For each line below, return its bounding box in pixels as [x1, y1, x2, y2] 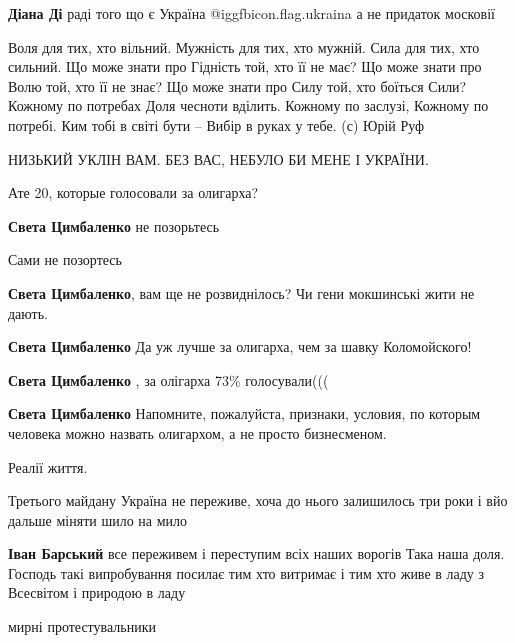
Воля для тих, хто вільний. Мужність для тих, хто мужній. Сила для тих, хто [8, 36, 480, 57]
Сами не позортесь [8, 249, 122, 270]
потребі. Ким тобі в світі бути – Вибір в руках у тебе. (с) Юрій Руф [8, 114, 424, 135]
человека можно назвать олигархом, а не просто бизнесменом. [8, 422, 387, 443]
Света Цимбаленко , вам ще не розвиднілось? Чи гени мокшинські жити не [8, 282, 475, 303]
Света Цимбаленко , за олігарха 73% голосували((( [8, 369, 329, 390]
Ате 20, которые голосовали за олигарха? [8, 182, 259, 203]
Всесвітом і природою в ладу [8, 582, 186, 603]
